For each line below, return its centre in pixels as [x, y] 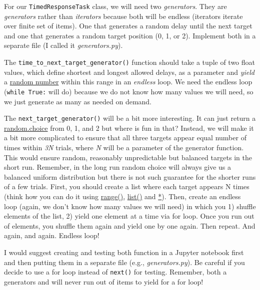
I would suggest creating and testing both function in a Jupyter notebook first [124, 252]
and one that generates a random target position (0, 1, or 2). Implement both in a [130, 35]
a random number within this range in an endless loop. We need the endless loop [128, 82]
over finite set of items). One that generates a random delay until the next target [128, 26]
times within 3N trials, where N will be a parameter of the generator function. [124, 147]
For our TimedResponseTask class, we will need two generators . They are [115, 6]
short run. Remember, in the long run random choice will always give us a [118, 167]
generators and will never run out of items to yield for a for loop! [104, 281]
